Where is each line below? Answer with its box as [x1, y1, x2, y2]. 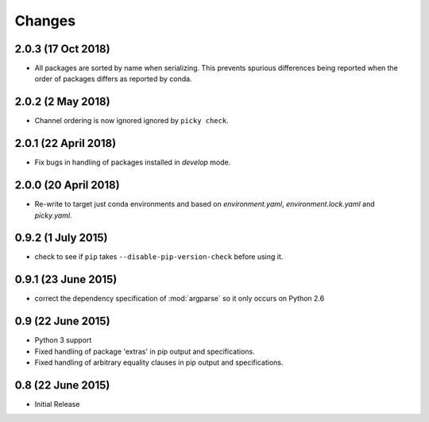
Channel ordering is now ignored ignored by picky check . [34, 116, 230, 126]
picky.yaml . [34, 211, 72, 220]
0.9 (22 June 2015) [14, 315, 110, 328]
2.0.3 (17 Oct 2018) [14, 42, 110, 56]
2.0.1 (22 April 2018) [14, 137, 117, 150]
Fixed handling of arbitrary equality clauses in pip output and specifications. [34, 358, 284, 367]
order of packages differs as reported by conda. [34, 74, 192, 83]
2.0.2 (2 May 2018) [14, 95, 110, 109]
